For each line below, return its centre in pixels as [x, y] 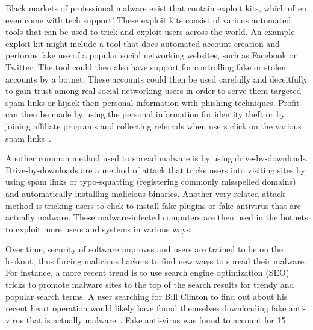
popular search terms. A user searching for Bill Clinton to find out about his [147, 296]
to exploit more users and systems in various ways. [99, 229]
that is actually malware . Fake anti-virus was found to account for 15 [156, 319]
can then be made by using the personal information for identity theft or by [145, 114]
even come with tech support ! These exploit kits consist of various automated [148, 20]
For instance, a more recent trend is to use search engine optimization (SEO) [147, 272]
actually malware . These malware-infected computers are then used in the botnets [157, 217]
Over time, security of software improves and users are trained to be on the [144, 249]
